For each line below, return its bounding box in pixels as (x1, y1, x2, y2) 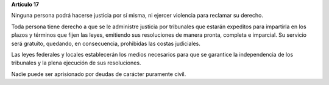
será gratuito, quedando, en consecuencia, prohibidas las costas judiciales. (11, 40, 201, 47)
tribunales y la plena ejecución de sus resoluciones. (11, 59, 141, 66)
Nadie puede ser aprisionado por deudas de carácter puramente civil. (11, 70, 186, 78)
